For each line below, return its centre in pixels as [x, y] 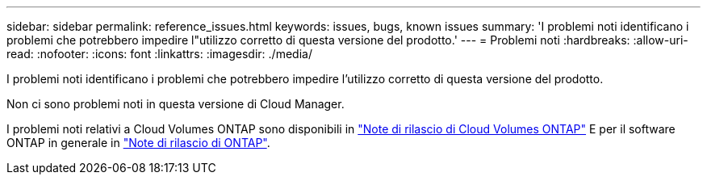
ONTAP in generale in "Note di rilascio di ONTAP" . [138, 143]
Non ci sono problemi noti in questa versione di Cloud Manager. [176, 104]
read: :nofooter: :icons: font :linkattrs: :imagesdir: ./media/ [159, 54]
